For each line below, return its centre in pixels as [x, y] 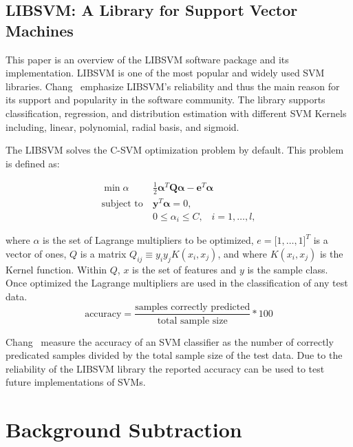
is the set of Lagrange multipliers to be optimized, [148, 240]
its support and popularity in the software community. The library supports [165, 100]
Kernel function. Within [56, 269]
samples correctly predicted [193, 308]
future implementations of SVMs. [76, 382]
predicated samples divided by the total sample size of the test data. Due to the [174, 355]
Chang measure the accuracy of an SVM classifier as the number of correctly [170, 341]
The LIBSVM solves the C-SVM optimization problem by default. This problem [175, 150]
